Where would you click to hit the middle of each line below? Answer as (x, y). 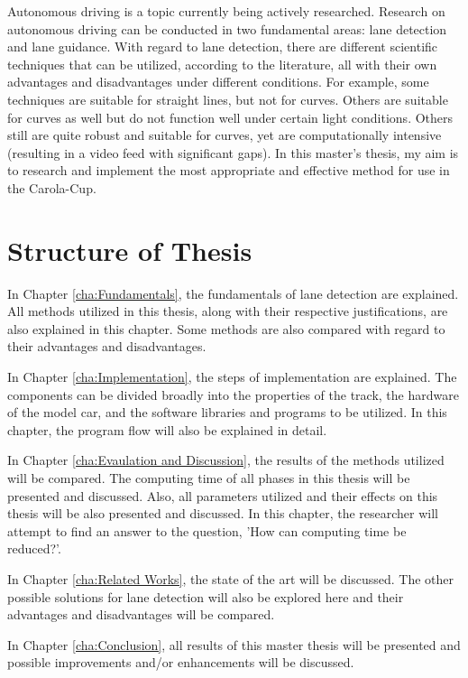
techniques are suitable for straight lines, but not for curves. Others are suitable (228, 99)
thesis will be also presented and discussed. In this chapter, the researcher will (223, 513)
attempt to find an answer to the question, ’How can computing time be (207, 530)
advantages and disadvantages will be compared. (141, 614)
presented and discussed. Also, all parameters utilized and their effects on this (223, 495)
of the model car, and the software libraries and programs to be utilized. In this (227, 412)
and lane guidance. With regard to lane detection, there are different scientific (223, 46)
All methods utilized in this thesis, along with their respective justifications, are (228, 311)
